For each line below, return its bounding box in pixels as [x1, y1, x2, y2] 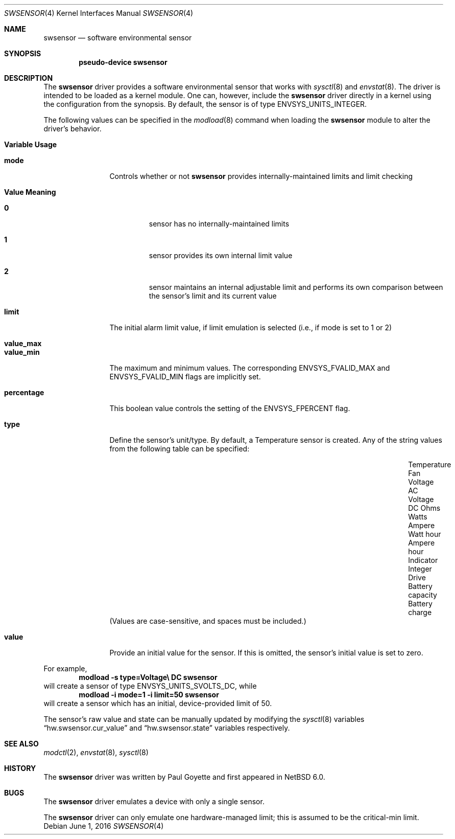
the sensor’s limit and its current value [149, 291, 277, 300]
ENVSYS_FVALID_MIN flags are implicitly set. [109, 372, 261, 381]
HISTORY [4, 764, 36, 773]
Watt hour [408, 530, 441, 538]
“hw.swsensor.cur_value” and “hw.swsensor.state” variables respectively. [43, 723, 290, 732]
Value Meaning [4, 188, 56, 196]
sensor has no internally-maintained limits [149, 219, 290, 228]
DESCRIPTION [4, 74, 53, 82]
